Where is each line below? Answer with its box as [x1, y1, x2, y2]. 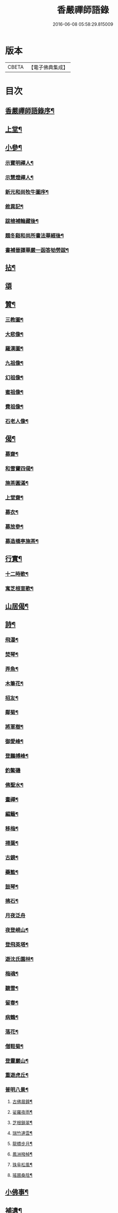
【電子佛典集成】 [28, 64, 68, 71]
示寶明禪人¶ [5, 159, 34, 166]
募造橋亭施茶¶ [5, 537, 39, 544]
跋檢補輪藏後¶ [5, 217, 39, 224]
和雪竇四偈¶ [5, 465, 34, 472]
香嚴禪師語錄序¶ [5, 107, 55, 115]
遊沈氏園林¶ [5, 956, 34, 963]
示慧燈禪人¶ [5, 174, 34, 181]
